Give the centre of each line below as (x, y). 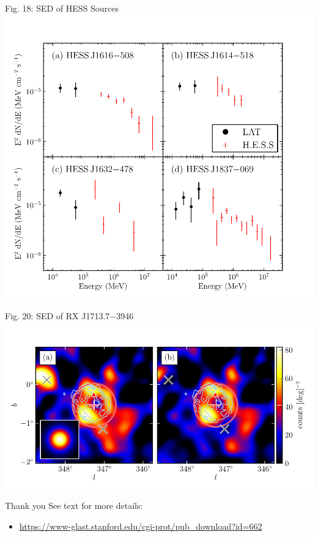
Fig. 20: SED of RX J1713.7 (57, 316)
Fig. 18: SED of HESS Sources (62, 8)
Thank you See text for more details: (74, 505)
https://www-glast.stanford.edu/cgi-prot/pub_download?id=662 (141, 526)
